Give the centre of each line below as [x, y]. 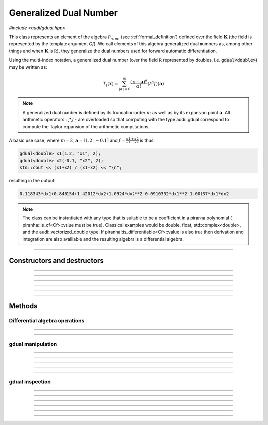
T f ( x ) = [110, 84]
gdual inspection [30, 382]
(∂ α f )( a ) [156, 83]
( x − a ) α [139, 81]
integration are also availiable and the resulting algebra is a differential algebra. [103, 239]
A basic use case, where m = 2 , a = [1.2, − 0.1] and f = [67, 140]
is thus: [147, 140]
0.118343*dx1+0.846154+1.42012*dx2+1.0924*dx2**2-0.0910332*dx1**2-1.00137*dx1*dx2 [124, 194]
